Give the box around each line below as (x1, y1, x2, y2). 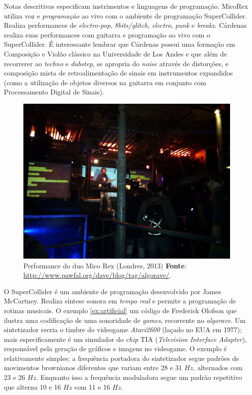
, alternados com (193, 362, 243, 373)
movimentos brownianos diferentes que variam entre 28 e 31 (4, 362, 182, 373)
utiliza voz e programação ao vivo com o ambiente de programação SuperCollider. (4, 10, 247, 20)
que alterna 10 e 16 (4, 381, 61, 392)
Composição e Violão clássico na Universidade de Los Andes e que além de (4, 48, 227, 58)
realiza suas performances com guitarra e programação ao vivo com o (4, 29, 211, 39)
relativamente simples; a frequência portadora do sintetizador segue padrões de (4, 353, 239, 363)
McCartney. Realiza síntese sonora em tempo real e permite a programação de (4, 296, 236, 306)
